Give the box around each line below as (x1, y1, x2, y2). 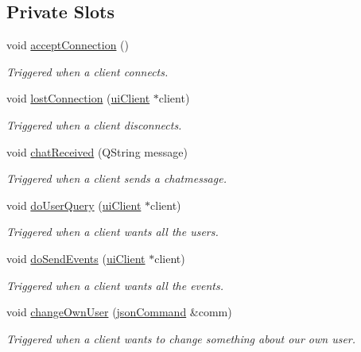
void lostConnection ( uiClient (6, 90, 150, 106)
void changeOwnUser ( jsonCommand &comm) (6, 304, 232, 320)
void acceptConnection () (6, 37, 130, 53)
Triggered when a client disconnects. (6, 116, 182, 133)
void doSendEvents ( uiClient (6, 249, 146, 266)
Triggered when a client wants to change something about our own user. (6, 330, 356, 346)
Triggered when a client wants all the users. (6, 223, 219, 240)
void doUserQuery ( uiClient (6, 196, 142, 213)
